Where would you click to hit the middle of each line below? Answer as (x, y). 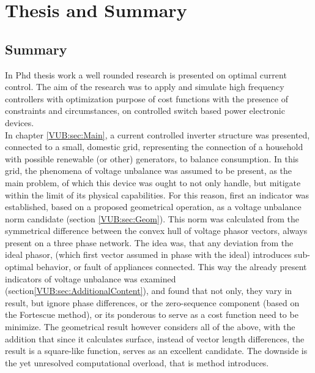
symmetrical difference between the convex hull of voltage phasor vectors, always (156, 231)
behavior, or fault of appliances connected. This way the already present (172, 267)
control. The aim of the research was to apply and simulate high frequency (145, 87)
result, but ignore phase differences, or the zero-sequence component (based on (152, 302)
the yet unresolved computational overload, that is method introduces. (137, 362)
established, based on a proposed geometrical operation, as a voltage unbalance (153, 207)
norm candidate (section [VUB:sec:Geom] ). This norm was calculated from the (152, 218)
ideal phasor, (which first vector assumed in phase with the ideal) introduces (148, 254)
